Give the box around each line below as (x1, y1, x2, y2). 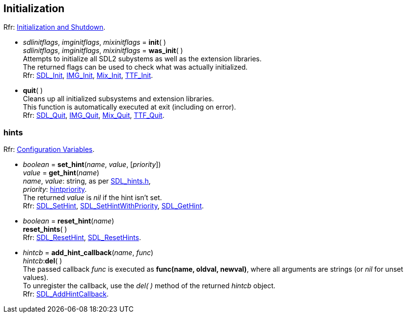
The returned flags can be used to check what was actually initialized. (23, 63, 248, 72)
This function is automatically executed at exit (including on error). (23, 103, 236, 112)
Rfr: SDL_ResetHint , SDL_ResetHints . (23, 233, 141, 242)
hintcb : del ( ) (23, 257, 62, 265)
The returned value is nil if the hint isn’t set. (23, 193, 162, 202)
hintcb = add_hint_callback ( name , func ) (23, 248, 154, 257)
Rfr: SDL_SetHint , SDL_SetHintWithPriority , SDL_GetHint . (23, 202, 204, 210)
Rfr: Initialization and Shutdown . (3, 23, 105, 32)
